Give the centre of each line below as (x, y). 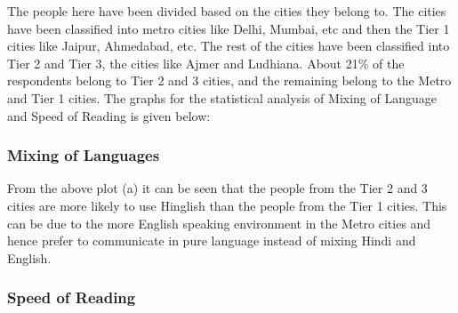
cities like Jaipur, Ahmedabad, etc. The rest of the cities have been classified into (229, 46)
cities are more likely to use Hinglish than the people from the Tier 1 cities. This (227, 205)
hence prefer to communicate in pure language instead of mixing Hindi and (212, 241)
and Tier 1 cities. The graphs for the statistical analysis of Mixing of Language (222, 97)
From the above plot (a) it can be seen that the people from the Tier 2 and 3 (217, 188)
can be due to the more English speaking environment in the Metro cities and (219, 223)
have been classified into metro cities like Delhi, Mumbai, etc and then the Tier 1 (229, 28)
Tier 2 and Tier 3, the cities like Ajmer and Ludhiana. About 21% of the (206, 63)
